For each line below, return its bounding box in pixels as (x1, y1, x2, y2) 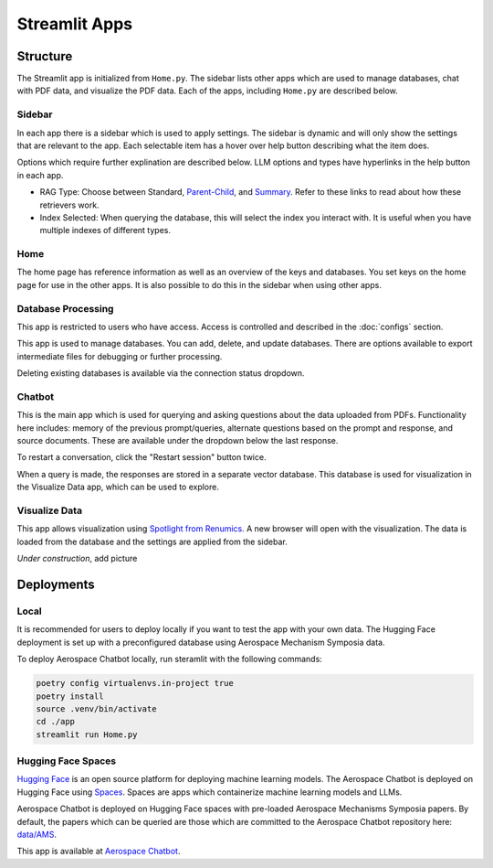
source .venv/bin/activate (36, 703, 157, 713)
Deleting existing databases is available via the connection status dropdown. (16, 368, 305, 379)
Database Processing (16, 302, 114, 315)
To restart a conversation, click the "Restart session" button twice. (16, 452, 267, 463)
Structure (16, 48, 73, 64)
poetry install (36, 691, 104, 702)
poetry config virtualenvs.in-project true (36, 678, 235, 689)
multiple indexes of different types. (39, 225, 171, 236)
